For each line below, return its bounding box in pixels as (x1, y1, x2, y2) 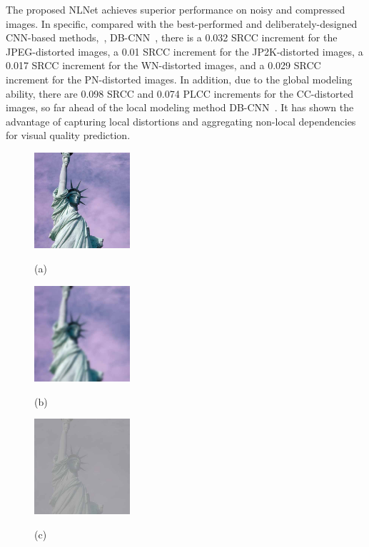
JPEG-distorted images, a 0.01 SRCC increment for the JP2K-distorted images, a (6, 44, 363, 58)
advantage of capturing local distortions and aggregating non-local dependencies (6, 113, 356, 128)
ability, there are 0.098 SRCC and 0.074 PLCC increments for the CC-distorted (6, 86, 354, 101)
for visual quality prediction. (6, 128, 131, 143)
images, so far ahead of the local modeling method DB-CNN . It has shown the (6, 100, 354, 115)
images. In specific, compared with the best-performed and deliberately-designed (6, 16, 358, 31)
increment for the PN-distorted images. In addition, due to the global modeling (6, 71, 353, 86)
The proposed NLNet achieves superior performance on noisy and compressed (6, 2, 345, 16)
